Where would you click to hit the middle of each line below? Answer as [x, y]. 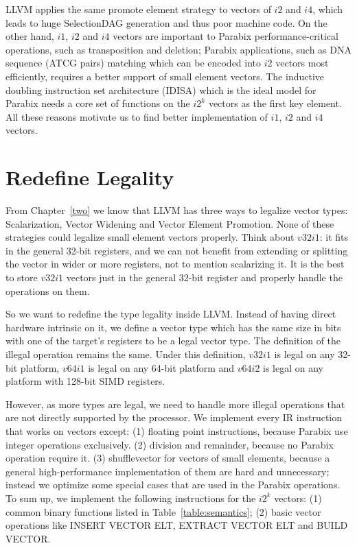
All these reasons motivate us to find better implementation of [137, 116]
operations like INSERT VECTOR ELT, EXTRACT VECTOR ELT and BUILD [177, 525]
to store [22, 277]
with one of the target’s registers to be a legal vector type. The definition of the [173, 341]
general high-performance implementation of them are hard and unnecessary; [168, 471]
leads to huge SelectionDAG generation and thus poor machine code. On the [166, 22]
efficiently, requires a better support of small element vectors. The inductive [165, 76]
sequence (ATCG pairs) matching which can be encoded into [134, 63]
